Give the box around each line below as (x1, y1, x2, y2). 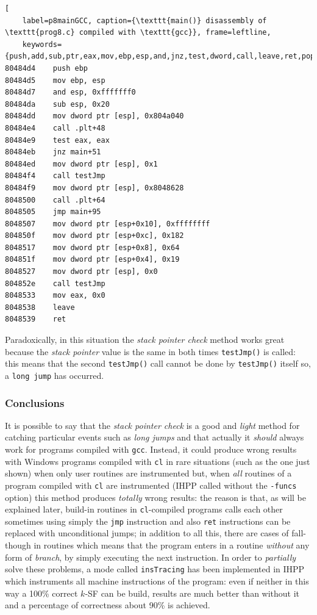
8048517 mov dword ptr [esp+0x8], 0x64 (5, 243, 180, 252)
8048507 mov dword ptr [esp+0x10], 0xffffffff (5, 219, 210, 228)
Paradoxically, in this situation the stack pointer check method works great (5, 333, 285, 346)
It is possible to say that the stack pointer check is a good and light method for (5, 419, 300, 431)
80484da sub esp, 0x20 (5, 99, 110, 109)
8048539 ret (5, 315, 66, 324)
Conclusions (5, 395, 65, 410)
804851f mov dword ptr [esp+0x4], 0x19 (5, 255, 180, 264)
